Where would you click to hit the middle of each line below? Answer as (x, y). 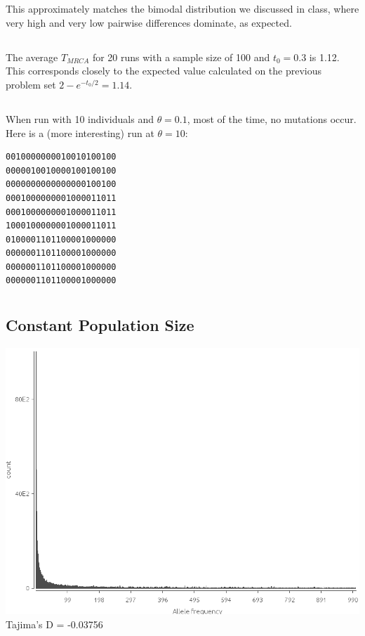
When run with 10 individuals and (80, 118)
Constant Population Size (100, 325)
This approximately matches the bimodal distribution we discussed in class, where (182, 9)
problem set (31, 84)
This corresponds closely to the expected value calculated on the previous (164, 71)
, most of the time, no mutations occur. (272, 118)
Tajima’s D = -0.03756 (54, 624)
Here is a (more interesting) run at (80, 132)
